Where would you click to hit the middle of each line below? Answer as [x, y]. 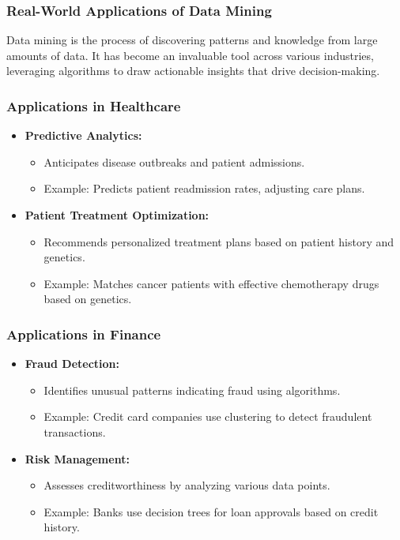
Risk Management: [77, 458]
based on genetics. [88, 299]
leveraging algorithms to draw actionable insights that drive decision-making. [193, 71]
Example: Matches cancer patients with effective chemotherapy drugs [211, 283]
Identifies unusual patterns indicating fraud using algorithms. [192, 390]
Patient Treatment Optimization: [117, 215]
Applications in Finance [84, 334]
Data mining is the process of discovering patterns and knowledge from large [192, 40]
